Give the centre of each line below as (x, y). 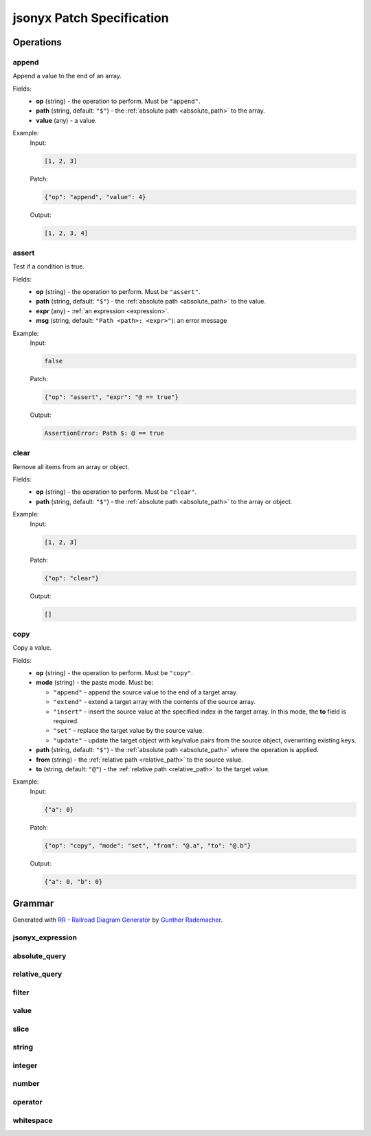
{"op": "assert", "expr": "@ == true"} (111, 397)
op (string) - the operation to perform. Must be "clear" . (116, 492)
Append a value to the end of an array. (67, 76)
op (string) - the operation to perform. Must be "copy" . (115, 673)
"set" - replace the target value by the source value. (128, 731)
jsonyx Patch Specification (91, 18)
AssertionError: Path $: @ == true (104, 433)
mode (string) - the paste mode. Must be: (95, 683)
